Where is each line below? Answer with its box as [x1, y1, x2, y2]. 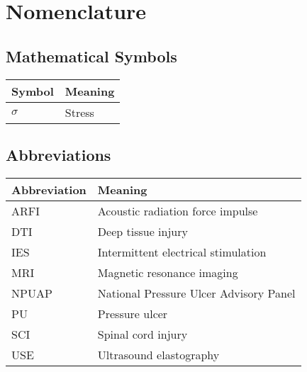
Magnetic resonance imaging [97, 264, 238, 281]
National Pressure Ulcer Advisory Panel [97, 284, 296, 301]
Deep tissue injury [97, 222, 188, 239]
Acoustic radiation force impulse [97, 202, 258, 219]
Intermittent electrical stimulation [97, 243, 267, 260]
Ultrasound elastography [97, 346, 220, 363]
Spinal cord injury [97, 325, 188, 342]
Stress [65, 103, 94, 120]
